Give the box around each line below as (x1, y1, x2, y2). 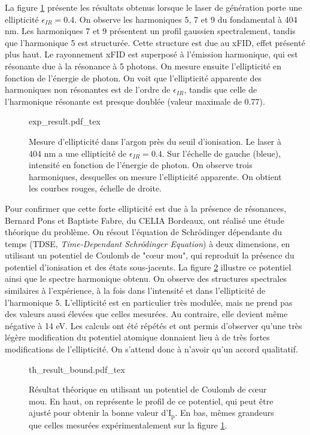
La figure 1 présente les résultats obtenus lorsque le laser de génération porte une (5, 1, 302, 13)
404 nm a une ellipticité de (29, 147, 127, 159)
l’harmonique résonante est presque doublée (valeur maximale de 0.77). (5, 95, 265, 107)
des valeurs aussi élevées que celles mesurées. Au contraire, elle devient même (5, 308, 288, 320)
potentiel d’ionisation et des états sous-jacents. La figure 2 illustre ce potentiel (5, 260, 291, 273)
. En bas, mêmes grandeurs (175, 406, 274, 419)
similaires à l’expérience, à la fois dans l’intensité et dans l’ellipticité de (5, 284, 266, 297)
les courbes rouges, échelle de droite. (29, 182, 162, 194)
